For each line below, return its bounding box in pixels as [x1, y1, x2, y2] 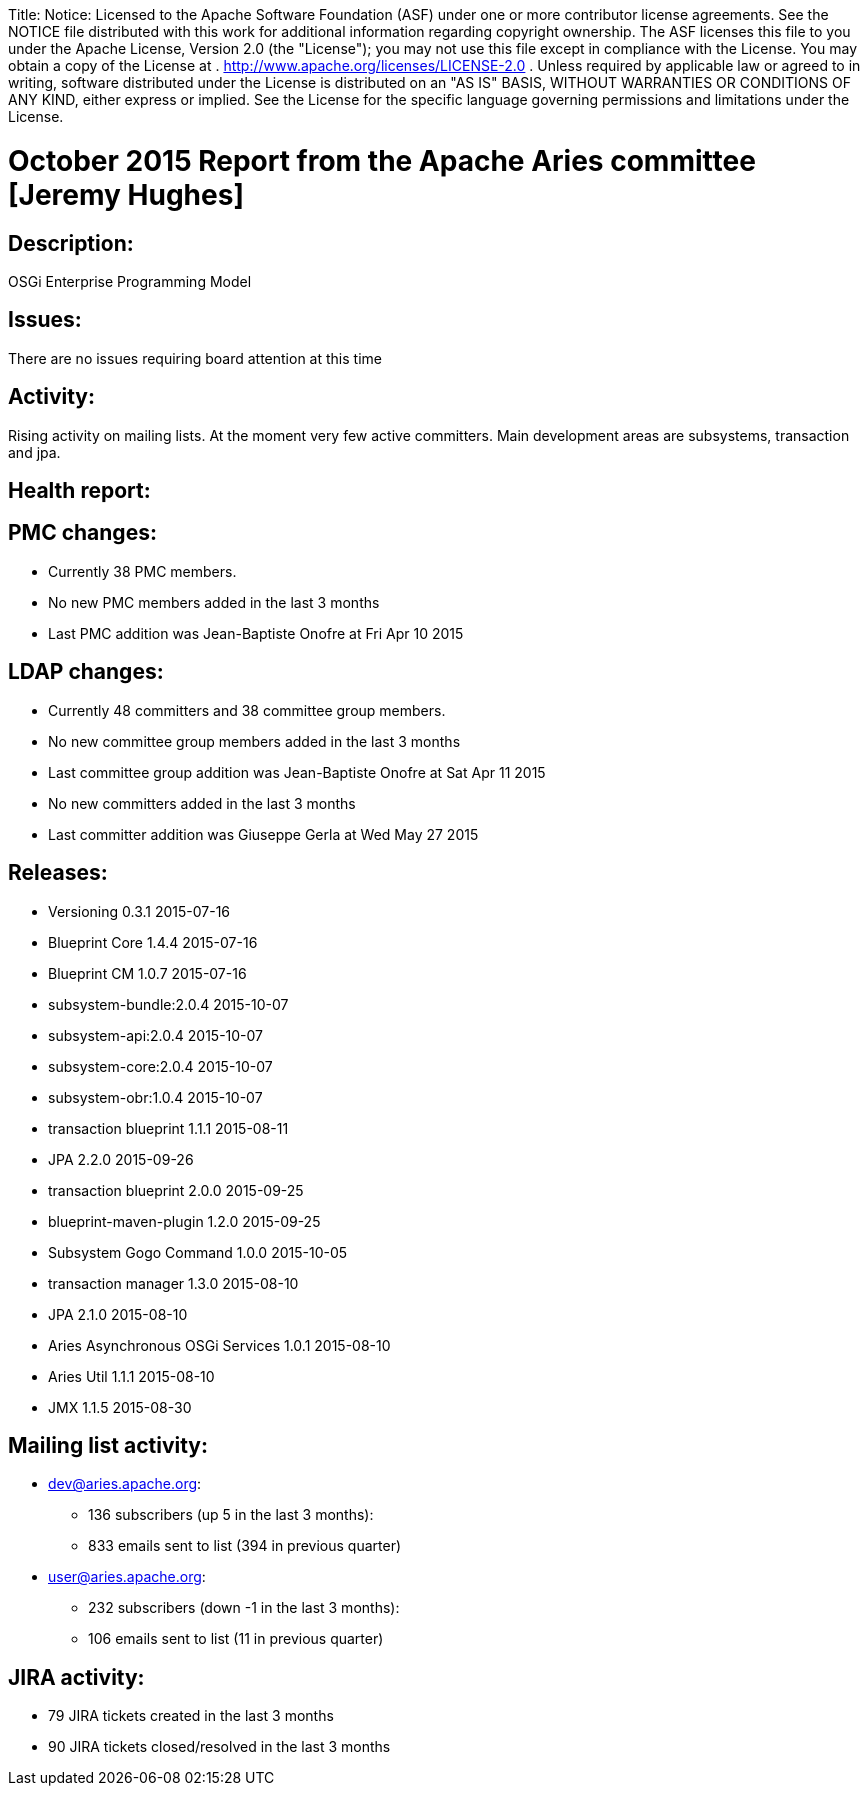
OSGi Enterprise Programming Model [8, 272, 252, 290]
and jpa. [8, 443, 61, 461]
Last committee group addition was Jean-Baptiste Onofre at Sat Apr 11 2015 [48, 763, 546, 781]
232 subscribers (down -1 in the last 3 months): [88, 1599, 400, 1617]
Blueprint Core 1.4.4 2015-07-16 [48, 933, 258, 951]
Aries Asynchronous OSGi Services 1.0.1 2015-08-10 [48, 1336, 391, 1354]
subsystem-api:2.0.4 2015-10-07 [48, 1026, 264, 1044]
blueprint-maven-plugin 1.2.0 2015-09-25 [48, 1212, 321, 1230]
